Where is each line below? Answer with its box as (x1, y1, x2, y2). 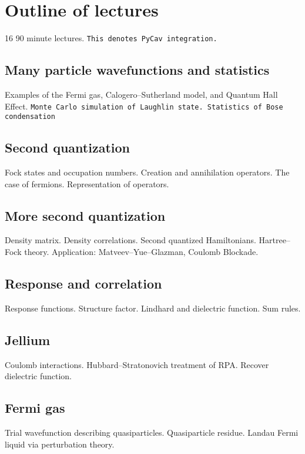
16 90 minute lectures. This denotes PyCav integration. (5, 32, 217, 44)
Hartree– (259, 234, 290, 246)
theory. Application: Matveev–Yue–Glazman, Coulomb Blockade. (24, 246, 259, 258)
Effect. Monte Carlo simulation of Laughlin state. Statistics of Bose (5, 100, 283, 112)
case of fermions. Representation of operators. (5, 177, 169, 190)
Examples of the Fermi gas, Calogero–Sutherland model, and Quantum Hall (5, 88, 278, 100)
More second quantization (5, 206, 166, 224)
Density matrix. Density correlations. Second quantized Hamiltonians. (5, 234, 256, 246)
